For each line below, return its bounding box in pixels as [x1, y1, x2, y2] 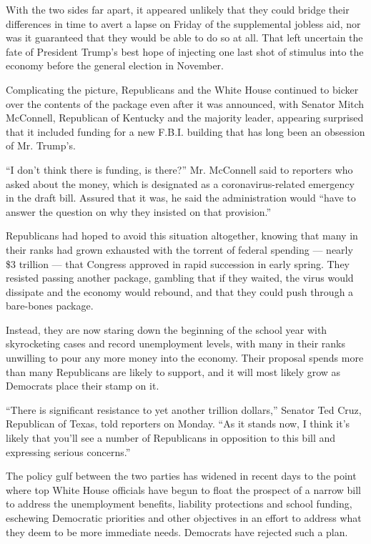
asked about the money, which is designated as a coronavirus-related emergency [6, 176, 355, 191]
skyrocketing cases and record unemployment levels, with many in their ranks [6, 336, 346, 351]
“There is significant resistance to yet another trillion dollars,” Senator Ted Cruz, [6, 402, 362, 417]
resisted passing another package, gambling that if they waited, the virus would [6, 270, 354, 285]
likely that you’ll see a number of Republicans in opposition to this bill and [6, 430, 336, 445]
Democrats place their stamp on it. [6, 378, 159, 393]
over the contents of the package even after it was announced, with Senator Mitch [6, 96, 365, 111]
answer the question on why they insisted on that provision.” [6, 204, 272, 219]
